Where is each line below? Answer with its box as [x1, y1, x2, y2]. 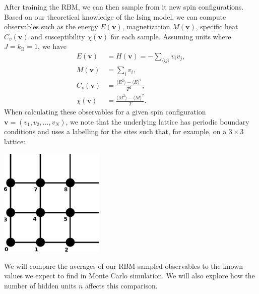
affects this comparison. [85, 280, 158, 290]
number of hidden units [4, 280, 77, 290]
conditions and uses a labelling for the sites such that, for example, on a [4, 126, 227, 137]
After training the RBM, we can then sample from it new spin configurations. [4, 2, 244, 12]
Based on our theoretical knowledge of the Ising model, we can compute [4, 11, 226, 22]
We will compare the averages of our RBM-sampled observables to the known [4, 260, 243, 271]
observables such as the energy [4, 21, 98, 32]
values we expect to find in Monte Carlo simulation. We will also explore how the [4, 270, 255, 281]
